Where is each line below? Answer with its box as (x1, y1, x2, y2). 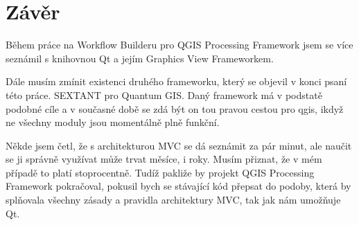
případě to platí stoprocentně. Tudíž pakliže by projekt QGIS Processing (6, 165, 315, 179)
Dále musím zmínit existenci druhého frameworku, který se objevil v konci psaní (6, 74, 347, 89)
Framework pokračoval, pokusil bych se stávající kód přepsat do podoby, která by (6, 179, 351, 193)
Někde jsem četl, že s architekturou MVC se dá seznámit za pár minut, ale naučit (6, 138, 352, 152)
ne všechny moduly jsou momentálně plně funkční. (6, 115, 220, 129)
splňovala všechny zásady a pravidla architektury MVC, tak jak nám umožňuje (6, 192, 341, 207)
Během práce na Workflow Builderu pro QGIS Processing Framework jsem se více (6, 37, 353, 52)
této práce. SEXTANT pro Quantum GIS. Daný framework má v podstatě (6, 87, 322, 102)
